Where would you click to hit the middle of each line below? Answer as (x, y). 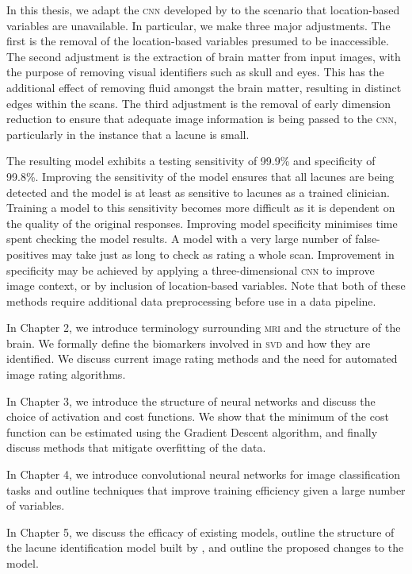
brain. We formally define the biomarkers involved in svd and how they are (189, 343)
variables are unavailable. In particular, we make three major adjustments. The (198, 25)
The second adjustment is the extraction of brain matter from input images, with (204, 56)
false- (368, 239)
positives (27, 254)
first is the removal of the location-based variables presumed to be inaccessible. (198, 41)
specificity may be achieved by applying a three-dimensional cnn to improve (191, 270)
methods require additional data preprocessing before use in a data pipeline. (191, 300)
